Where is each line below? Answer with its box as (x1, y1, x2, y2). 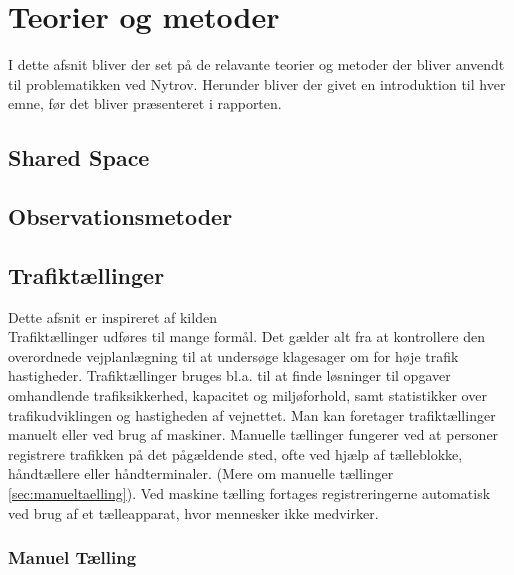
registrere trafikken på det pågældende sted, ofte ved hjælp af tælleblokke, (8, 443, 463, 464)
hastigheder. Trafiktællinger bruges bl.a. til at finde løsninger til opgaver (8, 365, 451, 386)
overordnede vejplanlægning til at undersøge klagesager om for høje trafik (8, 345, 459, 366)
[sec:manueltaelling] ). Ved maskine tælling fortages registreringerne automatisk (8, 483, 491, 504)
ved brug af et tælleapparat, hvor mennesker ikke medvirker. (8, 502, 379, 523)
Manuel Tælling (8, 545, 137, 570)
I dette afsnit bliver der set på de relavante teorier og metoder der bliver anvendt (8, 54, 505, 75)
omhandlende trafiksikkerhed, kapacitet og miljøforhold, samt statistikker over (8, 385, 487, 406)
